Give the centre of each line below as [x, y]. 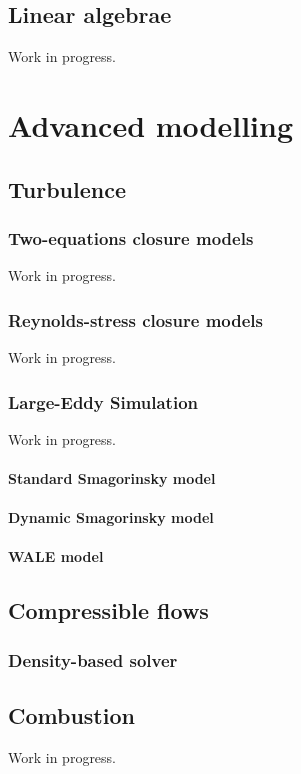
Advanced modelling [151, 124]
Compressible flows [108, 610]
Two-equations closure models [131, 237]
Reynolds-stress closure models [135, 319]
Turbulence [67, 188]
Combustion [71, 714]
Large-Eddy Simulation [103, 401]
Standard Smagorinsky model [112, 477]
